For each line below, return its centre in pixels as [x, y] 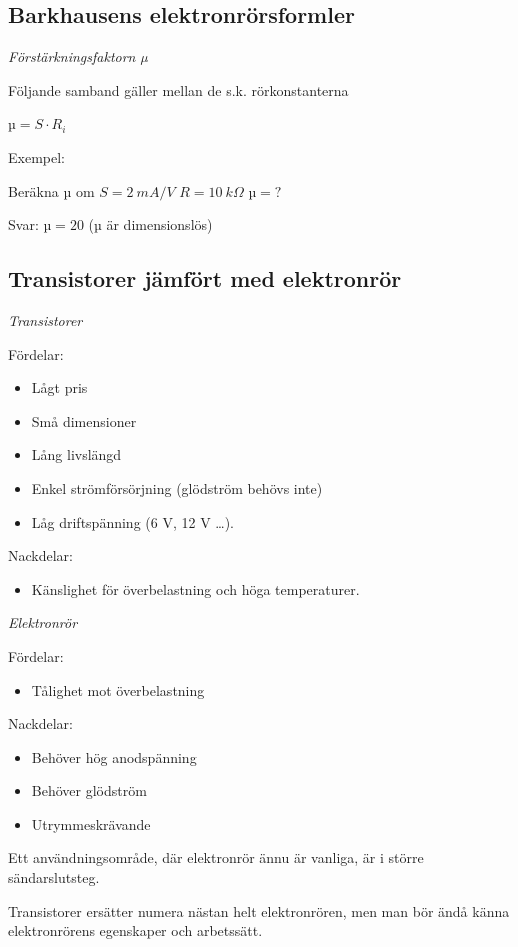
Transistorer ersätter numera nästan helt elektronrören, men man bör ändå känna [259, 910]
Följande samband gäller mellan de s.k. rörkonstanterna [178, 89]
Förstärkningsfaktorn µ [78, 56]
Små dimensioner [84, 420]
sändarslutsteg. [54, 877]
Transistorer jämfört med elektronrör [205, 278]
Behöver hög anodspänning [114, 756]
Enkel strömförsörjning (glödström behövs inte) [177, 487]
